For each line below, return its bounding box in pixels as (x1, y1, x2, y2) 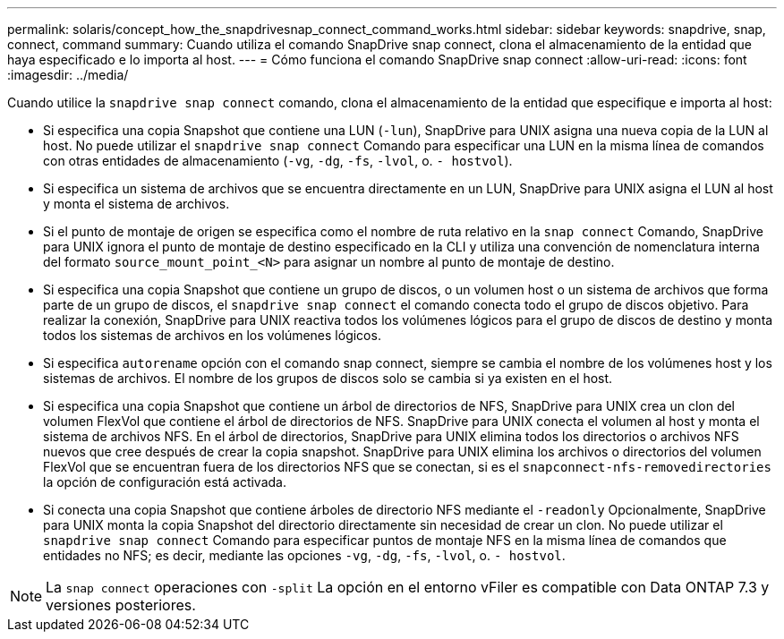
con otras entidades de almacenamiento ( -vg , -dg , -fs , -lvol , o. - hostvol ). (43, 153, 513, 168)
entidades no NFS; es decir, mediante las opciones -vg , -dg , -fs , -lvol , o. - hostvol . (43, 548, 566, 563)
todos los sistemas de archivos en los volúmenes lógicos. (43, 328, 381, 343)
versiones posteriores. (46, 596, 196, 614)
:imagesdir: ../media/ (7, 67, 129, 82)
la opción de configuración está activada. (43, 474, 287, 490)
